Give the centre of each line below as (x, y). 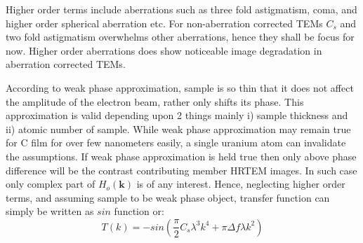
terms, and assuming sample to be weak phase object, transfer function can (168, 197)
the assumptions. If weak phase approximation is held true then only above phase (181, 156)
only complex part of (51, 184)
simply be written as (50, 211)
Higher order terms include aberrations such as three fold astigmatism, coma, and (181, 9)
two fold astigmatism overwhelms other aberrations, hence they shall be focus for (180, 37)
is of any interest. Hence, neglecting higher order (241, 184)
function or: (139, 211)
